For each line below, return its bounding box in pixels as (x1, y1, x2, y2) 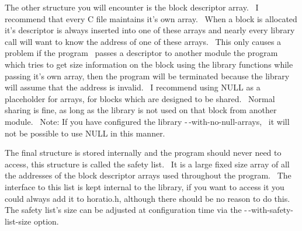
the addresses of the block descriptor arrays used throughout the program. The (5, 169, 291, 181)
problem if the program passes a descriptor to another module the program (5, 47, 278, 59)
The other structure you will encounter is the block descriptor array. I (5, 1, 259, 13)
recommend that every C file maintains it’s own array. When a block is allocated (5, 12, 297, 24)
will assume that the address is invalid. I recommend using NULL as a (5, 81, 261, 93)
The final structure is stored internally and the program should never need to (5, 146, 282, 159)
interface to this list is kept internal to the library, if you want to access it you (5, 180, 284, 192)
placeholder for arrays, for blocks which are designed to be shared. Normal (5, 92, 275, 104)
